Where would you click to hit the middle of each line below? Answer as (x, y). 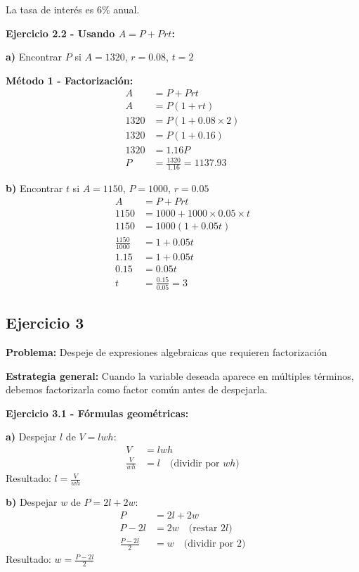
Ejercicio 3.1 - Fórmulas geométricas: (97, 413)
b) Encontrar (34, 188)
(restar (203, 528)
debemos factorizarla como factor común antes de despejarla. (137, 389)
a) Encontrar (34, 57)
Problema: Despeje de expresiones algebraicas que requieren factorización (167, 352)
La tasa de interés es (50, 9)
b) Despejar (32, 502)
